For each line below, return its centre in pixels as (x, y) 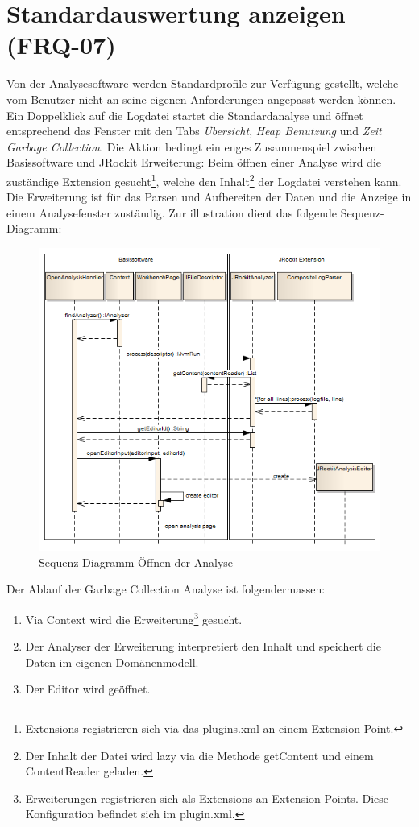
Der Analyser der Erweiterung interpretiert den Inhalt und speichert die (203, 646)
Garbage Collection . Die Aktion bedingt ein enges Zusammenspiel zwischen (192, 146)
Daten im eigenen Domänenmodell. (112, 662)
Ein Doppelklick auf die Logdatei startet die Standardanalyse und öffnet (185, 115)
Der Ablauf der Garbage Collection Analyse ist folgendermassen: (166, 589)
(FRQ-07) (61, 45)
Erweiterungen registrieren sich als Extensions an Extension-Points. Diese (207, 798)
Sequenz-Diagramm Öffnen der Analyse (136, 562)
